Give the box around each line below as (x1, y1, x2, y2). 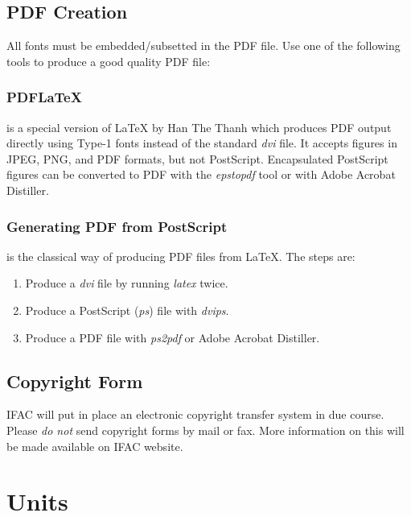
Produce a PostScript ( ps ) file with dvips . (25, 301, 229, 318)
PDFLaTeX (6, 87, 82, 107)
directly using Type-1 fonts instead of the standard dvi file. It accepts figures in (6, 134, 397, 151)
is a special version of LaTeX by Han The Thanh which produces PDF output (6, 118, 392, 135)
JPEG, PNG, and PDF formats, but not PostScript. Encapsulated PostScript (6, 150, 388, 167)
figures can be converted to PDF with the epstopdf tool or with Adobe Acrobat (6, 166, 396, 183)
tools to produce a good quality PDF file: (6, 52, 211, 69)
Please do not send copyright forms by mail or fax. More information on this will (6, 421, 405, 438)
